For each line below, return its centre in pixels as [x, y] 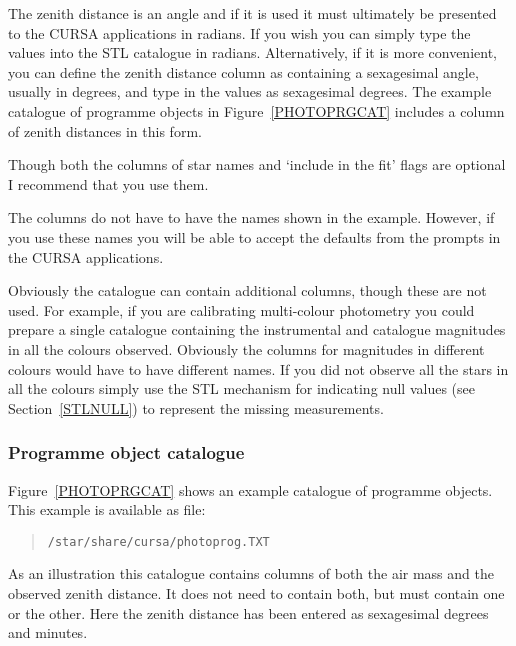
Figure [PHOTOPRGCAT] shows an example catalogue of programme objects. [250, 489]
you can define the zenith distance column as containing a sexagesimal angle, [243, 71]
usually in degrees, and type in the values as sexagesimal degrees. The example [250, 91]
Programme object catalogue [126, 452]
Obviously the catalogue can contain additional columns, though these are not [247, 290]
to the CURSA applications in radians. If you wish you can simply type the [239, 32]
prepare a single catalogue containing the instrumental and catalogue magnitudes [257, 329]
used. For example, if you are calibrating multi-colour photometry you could [241, 309]
